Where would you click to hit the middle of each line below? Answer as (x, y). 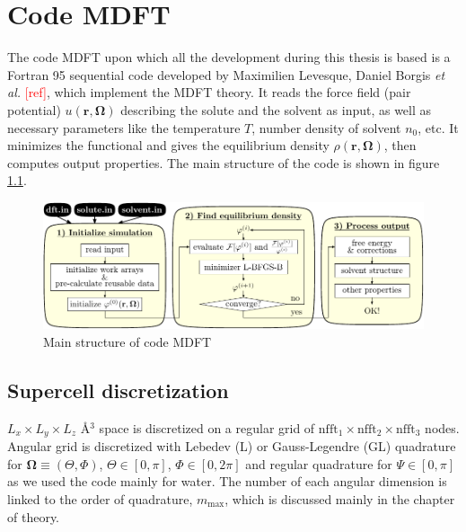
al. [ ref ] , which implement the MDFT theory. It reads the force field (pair (209, 92)
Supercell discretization (118, 390)
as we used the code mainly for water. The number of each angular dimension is (227, 481)
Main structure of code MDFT (127, 341)
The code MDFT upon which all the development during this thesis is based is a (229, 57)
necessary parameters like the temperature (124, 127)
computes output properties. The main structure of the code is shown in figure (224, 162)
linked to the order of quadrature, (100, 498)
